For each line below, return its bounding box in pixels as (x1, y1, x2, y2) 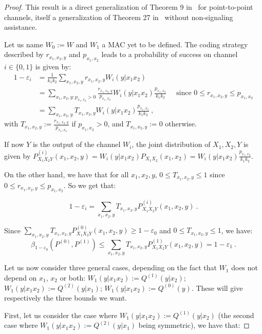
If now (4, 139, 24, 150)
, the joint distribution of (132, 139, 211, 150)
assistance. (4, 22, 37, 32)
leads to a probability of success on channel (101, 49, 238, 60)
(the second (218, 309, 254, 320)
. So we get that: (63, 179, 116, 190)
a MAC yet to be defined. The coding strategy (102, 39, 248, 49)
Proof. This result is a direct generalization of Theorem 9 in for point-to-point (4, 2, 253, 12)
